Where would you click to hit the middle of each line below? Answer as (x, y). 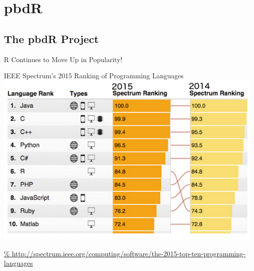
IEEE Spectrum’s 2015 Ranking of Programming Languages (94, 76)
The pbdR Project (52, 38)
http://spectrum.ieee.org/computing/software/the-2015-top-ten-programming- (129, 253)
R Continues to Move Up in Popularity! (63, 59)
